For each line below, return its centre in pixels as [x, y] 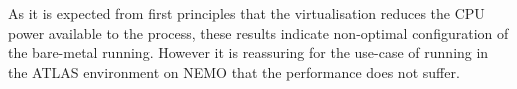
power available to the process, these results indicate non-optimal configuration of [258, 32]
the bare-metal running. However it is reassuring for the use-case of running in [248, 52]
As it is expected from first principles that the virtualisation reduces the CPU [246, 13]
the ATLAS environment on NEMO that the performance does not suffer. [234, 71]
